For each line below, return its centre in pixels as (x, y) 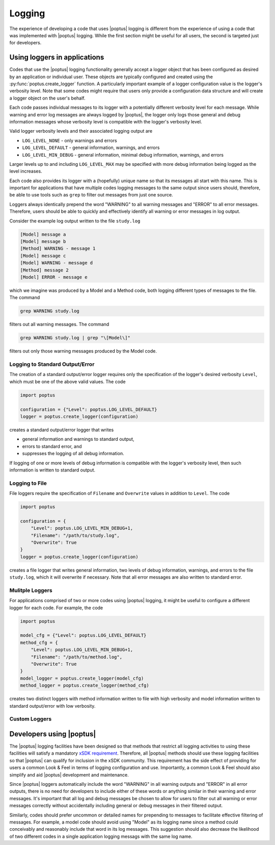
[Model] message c (43, 256)
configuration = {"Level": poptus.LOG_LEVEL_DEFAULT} (89, 409)
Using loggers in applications (57, 57)
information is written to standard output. (52, 470)
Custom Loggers (31, 719)
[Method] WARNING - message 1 (58, 248)
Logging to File (28, 483)
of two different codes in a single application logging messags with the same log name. (101, 836)
